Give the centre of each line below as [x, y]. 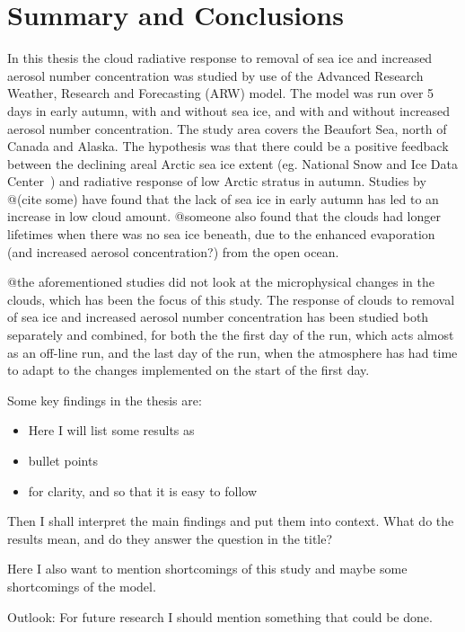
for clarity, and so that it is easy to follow [143, 490]
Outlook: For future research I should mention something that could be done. [220, 616]
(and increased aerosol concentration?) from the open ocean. [173, 251]
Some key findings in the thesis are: [105, 400]
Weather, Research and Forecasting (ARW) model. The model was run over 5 [221, 93]
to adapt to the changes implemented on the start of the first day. [189, 370]
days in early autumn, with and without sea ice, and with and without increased [229, 110]
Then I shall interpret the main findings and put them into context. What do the [231, 521]
